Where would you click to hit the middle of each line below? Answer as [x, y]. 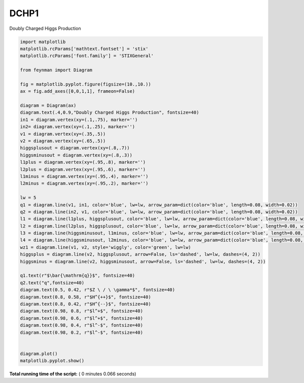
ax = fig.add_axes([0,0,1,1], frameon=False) [78, 91]
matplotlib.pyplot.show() [52, 361]
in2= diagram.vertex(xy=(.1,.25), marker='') [78, 127]
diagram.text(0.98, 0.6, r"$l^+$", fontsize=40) [82, 318]
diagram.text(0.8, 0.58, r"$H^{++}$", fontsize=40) [86, 297]
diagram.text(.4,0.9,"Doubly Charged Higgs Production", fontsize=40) [110, 112]
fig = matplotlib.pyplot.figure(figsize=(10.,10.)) [86, 84]
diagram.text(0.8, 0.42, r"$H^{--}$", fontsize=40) [86, 304]
